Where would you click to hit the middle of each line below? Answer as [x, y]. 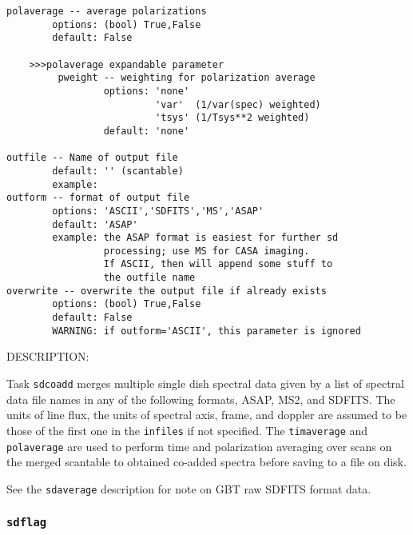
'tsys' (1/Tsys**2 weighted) [232, 118]
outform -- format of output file [98, 198]
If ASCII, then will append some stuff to [218, 264]
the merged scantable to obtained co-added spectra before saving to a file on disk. [206, 462]
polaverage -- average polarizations [107, 11]
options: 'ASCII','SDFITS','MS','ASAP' [158, 211]
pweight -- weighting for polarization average [187, 78]
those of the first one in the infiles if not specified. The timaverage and [187, 430]
